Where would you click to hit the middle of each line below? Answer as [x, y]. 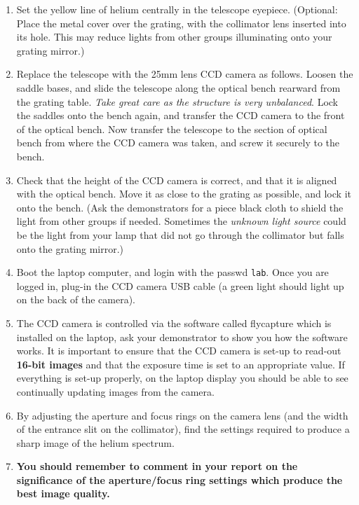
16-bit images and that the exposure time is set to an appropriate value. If [181, 364]
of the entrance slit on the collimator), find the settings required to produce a [183, 429]
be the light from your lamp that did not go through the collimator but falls [180, 234]
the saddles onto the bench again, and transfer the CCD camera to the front [181, 115]
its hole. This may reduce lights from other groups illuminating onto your [174, 37]
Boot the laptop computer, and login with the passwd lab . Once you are [172, 272]
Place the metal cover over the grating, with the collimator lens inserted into [181, 23]
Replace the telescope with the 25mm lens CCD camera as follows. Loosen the [185, 74]
